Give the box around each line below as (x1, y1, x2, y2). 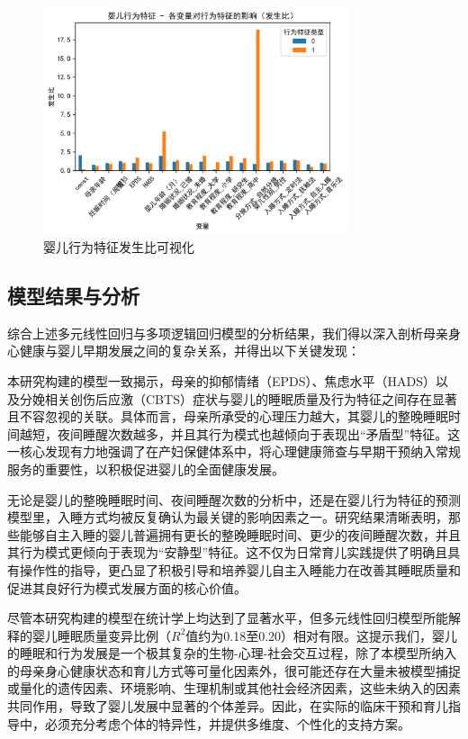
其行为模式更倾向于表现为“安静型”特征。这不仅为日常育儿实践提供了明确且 (7, 543, 448, 562)
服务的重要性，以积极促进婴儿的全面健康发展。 (7, 459, 284, 478)
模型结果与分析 (7, 281, 139, 309)
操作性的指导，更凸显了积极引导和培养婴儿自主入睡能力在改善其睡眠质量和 (19, 560, 461, 579)
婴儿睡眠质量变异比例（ (31, 626, 171, 644)
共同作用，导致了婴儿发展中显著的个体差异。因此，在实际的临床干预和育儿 (7, 697, 448, 716)
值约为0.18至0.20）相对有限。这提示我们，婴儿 (185, 626, 458, 644)
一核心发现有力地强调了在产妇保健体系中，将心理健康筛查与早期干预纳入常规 (7, 442, 461, 461)
